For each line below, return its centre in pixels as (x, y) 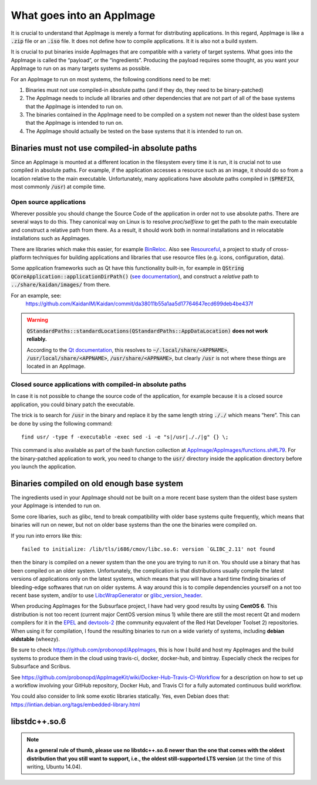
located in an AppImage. (56, 366)
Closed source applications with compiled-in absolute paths (99, 384)
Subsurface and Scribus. (41, 666)
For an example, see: (36, 295)
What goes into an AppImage (83, 15)
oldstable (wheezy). (35, 639)
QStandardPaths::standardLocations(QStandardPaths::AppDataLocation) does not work (147, 331)
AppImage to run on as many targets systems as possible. (81, 68)
